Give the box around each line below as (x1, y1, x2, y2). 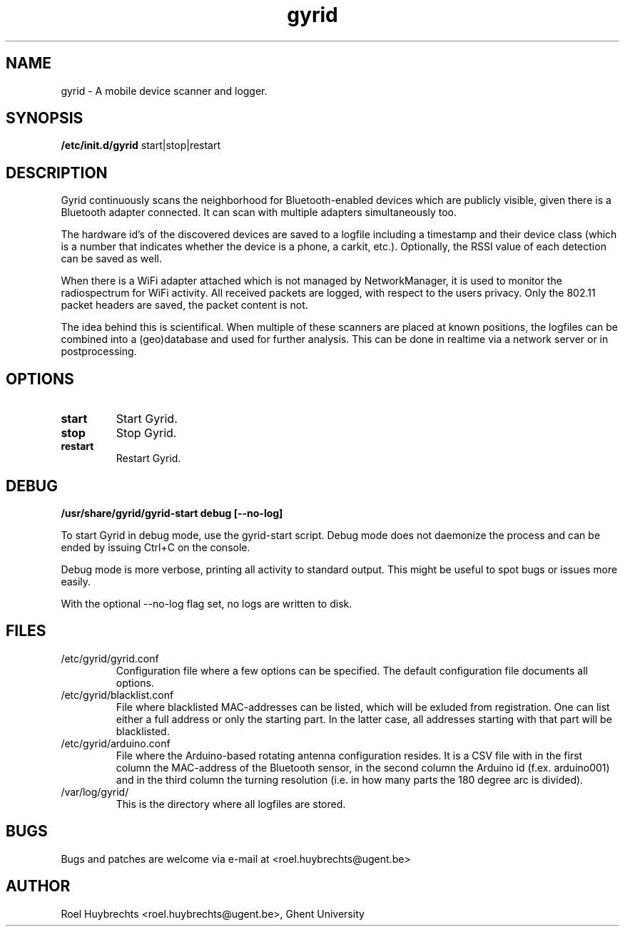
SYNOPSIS (6, 109, 83, 128)
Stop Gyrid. (116, 426, 177, 441)
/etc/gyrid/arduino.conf (61, 737, 171, 749)
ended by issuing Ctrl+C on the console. (61, 541, 250, 553)
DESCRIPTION (6, 163, 108, 182)
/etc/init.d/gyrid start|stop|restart (61, 139, 221, 152)
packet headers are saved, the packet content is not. (61, 299, 308, 312)
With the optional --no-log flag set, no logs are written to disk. (61, 597, 352, 610)
